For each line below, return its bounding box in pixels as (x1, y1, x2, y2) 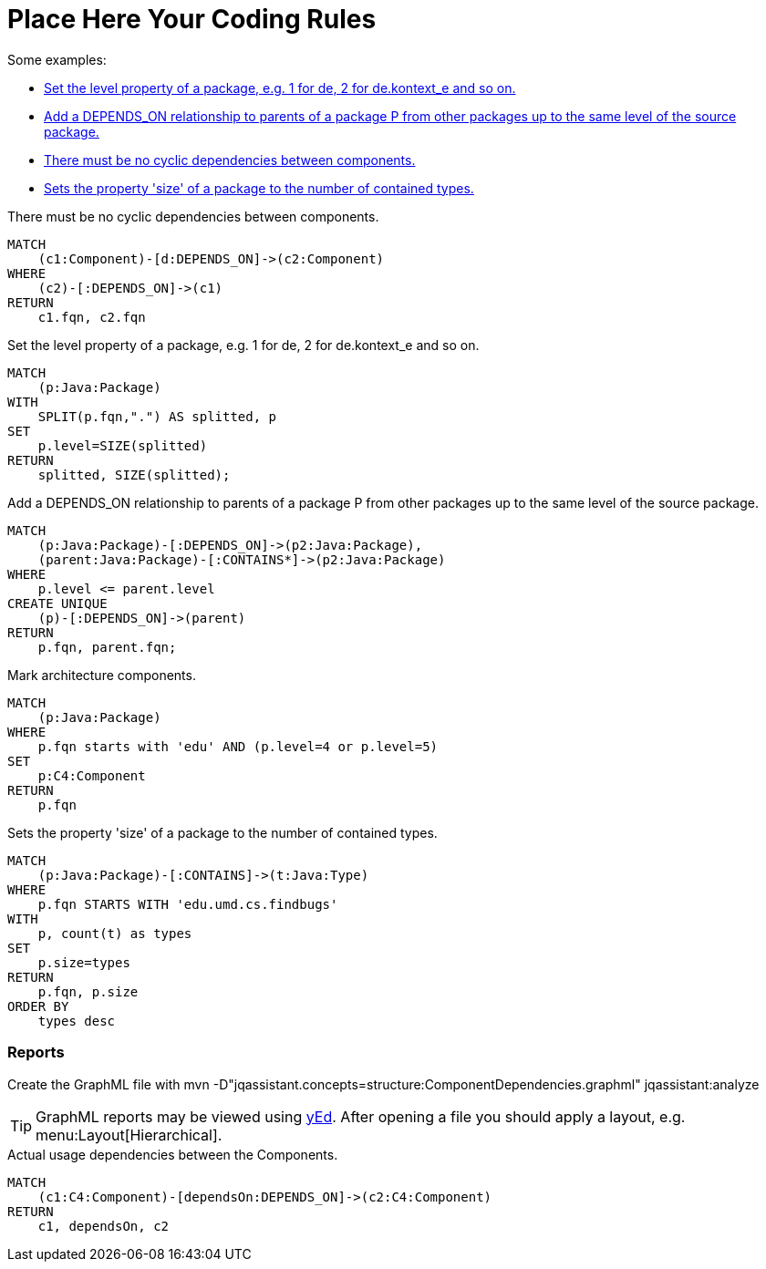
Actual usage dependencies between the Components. (7, 1146, 338, 1162)
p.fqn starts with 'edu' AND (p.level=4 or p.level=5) (37, 738, 439, 754)
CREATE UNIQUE (7, 595, 108, 611)
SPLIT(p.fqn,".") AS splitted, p (37, 408, 277, 424)
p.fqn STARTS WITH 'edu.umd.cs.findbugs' (37, 896, 338, 912)
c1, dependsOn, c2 (37, 1218, 170, 1233)
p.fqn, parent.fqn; (37, 639, 177, 655)
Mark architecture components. (7, 666, 196, 683)
